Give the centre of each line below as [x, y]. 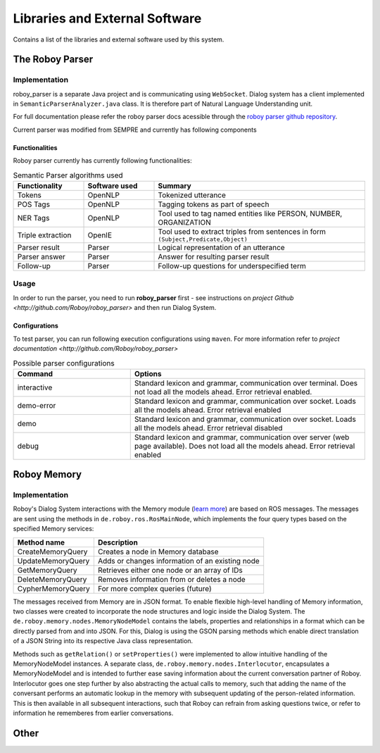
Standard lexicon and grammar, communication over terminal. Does [246, 382]
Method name [41, 542]
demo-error [37, 405]
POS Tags [34, 204]
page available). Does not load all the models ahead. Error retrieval [245, 446]
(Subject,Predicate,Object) [203, 239]
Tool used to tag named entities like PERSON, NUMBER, [250, 213]
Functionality [40, 186]
